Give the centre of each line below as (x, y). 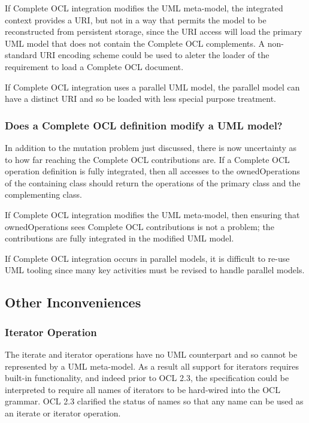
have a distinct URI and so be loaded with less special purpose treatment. (140, 99)
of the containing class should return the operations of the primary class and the (153, 182)
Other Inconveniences (73, 302)
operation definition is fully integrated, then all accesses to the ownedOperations (152, 171)
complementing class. (43, 194)
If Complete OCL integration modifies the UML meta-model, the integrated (144, 8)
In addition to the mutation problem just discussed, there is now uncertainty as (151, 147)
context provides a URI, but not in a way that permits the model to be (136, 19)
